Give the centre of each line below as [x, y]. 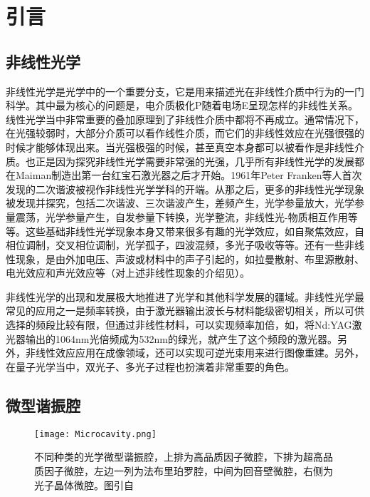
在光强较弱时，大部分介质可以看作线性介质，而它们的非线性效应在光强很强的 [185, 133]
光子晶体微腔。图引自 [84, 485]
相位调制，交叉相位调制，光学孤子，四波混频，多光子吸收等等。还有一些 [175, 245]
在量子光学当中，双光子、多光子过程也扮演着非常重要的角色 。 [150, 366]
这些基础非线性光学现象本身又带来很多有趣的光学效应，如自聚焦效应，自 [195, 231]
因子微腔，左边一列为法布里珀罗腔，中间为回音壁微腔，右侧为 [188, 470]
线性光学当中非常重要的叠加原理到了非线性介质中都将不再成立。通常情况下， [185, 119]
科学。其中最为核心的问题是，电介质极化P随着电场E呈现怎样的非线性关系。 [182, 105]
